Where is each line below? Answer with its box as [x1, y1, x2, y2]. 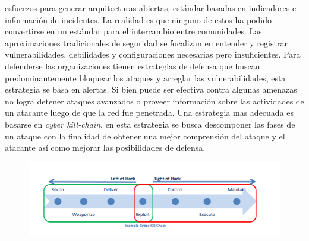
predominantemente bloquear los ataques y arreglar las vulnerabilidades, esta [5, 71, 286, 84]
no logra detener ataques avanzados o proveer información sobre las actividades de [5, 94, 304, 107]
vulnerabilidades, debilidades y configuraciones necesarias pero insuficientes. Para [5, 48, 301, 61]
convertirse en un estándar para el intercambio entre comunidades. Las [5, 25, 262, 37]
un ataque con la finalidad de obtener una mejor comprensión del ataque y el [5, 129, 285, 142]
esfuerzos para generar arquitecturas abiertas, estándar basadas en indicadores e [5, 2, 297, 14]
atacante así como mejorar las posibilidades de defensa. [5, 141, 206, 154]
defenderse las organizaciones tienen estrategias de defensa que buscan [5, 59, 260, 72]
